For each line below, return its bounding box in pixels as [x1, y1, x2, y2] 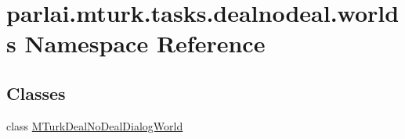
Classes [6, 80, 66, 105]
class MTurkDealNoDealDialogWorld [6, 117, 183, 134]
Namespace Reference [24, 27, 266, 59]
